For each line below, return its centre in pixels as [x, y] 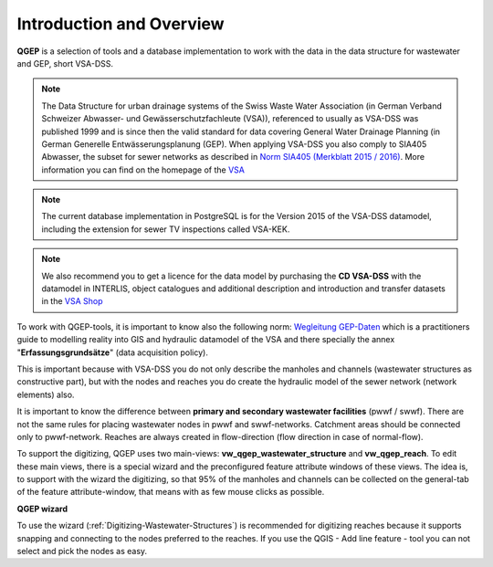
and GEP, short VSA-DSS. [65, 63]
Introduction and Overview [121, 24]
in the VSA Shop [73, 301]
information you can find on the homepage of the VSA [143, 170]
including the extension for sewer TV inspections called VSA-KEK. [166, 229]
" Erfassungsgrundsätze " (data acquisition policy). [113, 352]
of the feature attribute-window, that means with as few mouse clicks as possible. [171, 492]
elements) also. [46, 394]
